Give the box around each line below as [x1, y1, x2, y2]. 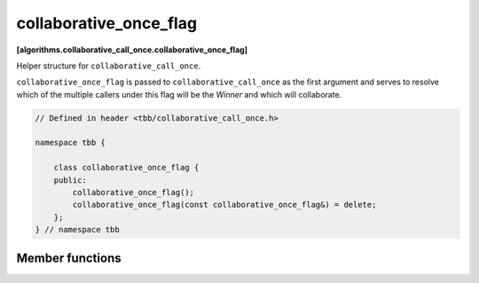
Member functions [16, 250, 122, 265]
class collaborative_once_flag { [53, 162, 200, 173]
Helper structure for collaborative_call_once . [16, 60, 201, 71]
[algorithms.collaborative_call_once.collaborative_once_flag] [16, 44, 248, 55]
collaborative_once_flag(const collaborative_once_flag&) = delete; [72, 200, 377, 210]
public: [53, 175, 88, 185]
